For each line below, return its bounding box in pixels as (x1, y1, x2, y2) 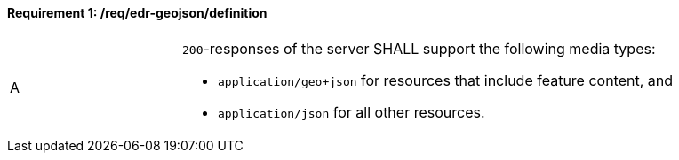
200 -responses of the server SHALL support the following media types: (182, 39, 656, 57)
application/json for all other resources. (218, 103, 485, 121)
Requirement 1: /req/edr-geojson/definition (7, 5, 268, 20)
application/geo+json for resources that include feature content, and (218, 71, 674, 89)
